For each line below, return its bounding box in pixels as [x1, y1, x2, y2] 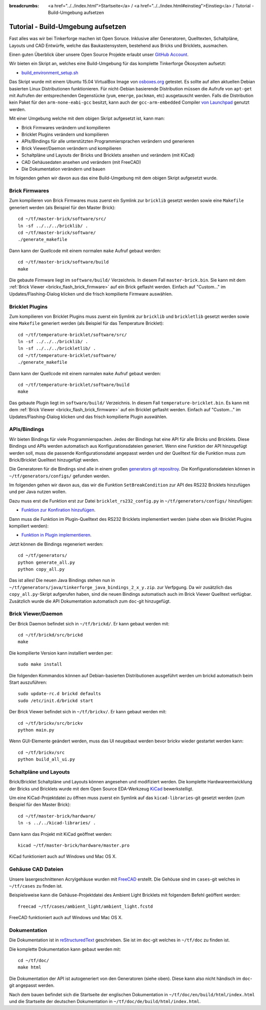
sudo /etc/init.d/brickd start [18, 698, 94, 703]
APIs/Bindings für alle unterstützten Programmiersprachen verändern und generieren [21, 138, 195, 144]
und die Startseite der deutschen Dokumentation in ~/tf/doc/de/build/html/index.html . [9, 999, 201, 1004]
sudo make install [18, 661, 63, 667]
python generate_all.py [18, 559, 75, 565]
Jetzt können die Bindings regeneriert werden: [9, 541, 103, 547]
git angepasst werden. [9, 982, 55, 988]
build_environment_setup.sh [21, 70, 79, 76]
